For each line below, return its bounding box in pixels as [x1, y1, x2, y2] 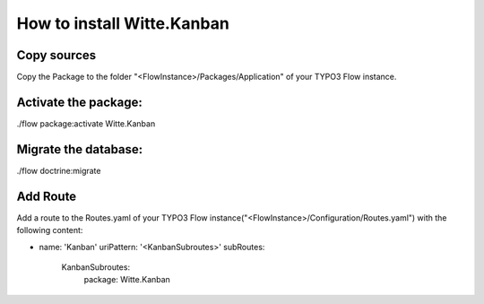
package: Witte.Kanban [83, 274, 170, 285]
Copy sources [16, 48, 97, 63]
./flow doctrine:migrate [16, 165, 101, 176]
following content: [16, 225, 83, 236]
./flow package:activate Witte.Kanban [16, 117, 156, 129]
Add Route [16, 188, 77, 204]
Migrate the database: [16, 142, 143, 157]
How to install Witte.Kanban [16, 13, 230, 33]
